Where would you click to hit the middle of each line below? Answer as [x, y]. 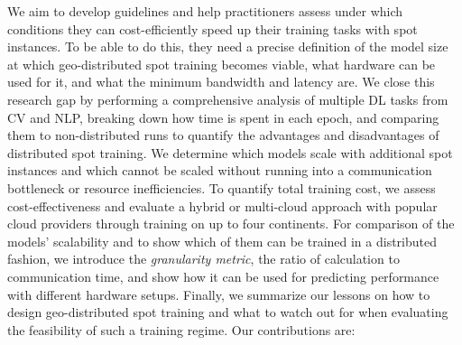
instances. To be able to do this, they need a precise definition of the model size [228, 47]
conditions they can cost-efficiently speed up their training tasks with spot [213, 28]
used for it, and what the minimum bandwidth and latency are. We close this [221, 82]
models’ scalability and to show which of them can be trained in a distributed [222, 241]
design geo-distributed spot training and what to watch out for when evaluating [228, 312]
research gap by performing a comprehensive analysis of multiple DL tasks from [228, 99]
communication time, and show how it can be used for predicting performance [223, 276]
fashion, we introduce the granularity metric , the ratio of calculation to [203, 259]
